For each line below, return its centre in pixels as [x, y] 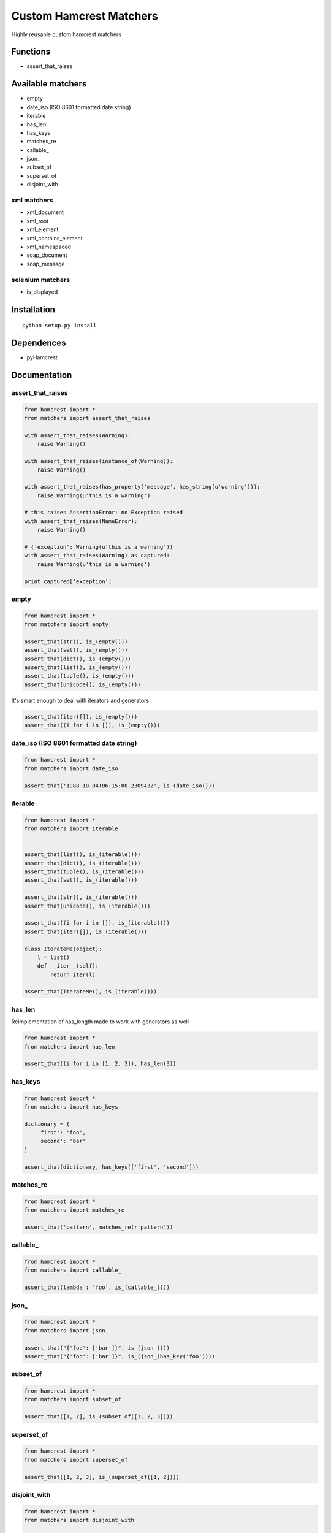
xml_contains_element [55, 238]
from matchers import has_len [70, 1046]
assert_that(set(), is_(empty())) [76, 650]
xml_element [43, 229]
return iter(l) [73, 974]
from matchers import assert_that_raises [87, 418]
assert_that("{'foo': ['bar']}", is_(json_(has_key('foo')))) [120, 1356]
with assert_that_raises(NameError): [81, 521]
